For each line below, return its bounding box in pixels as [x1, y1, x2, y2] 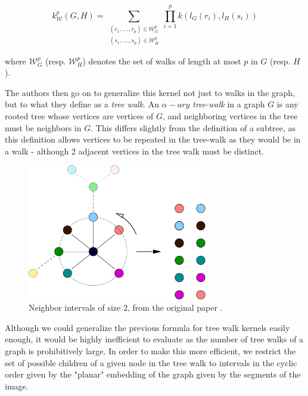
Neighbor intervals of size [29, 301, 121, 314]
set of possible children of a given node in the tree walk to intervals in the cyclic [5, 356, 297, 369]
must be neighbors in [5, 121, 82, 134]
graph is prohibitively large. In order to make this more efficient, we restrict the [5, 345, 296, 357]
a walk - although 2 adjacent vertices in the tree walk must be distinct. [5, 144, 265, 157]
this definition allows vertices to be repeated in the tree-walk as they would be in [5, 133, 301, 146]
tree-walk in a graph [192, 98, 265, 110]
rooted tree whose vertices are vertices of [5, 109, 154, 122]
